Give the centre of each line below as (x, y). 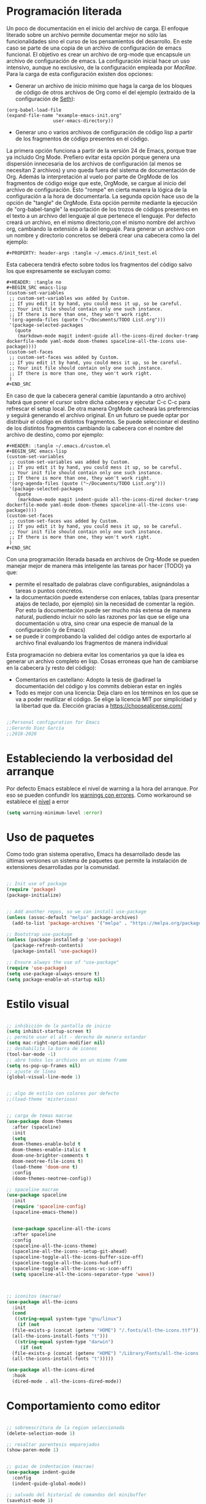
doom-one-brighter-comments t (50, 1156)
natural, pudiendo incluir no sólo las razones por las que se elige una (102, 616)
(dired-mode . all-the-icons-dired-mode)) (67, 1381)
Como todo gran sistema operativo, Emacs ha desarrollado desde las (93, 854)
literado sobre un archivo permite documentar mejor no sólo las (87, 34)
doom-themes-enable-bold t (46, 1144)
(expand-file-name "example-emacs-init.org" (64, 115)
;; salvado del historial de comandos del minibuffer (77, 1495)
